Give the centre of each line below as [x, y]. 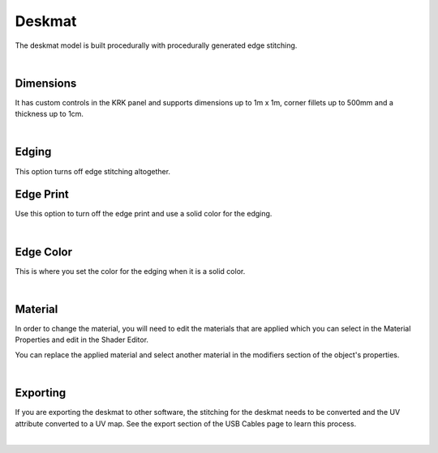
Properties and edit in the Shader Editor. [82, 340]
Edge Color [44, 252]
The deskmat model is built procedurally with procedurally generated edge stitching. [156, 45]
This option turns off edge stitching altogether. [92, 171]
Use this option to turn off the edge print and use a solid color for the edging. [144, 214]
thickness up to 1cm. [49, 114]
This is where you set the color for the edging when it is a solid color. [130, 271]
